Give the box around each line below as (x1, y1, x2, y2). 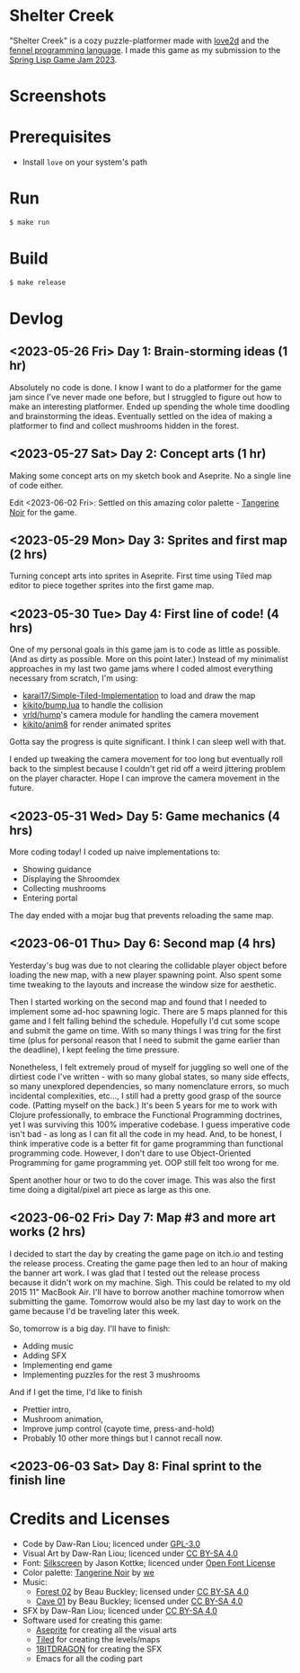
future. (9, 783, 34, 793)
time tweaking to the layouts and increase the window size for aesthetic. (9, 979, 277, 989)
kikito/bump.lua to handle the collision (22, 700, 163, 711)
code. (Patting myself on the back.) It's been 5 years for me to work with (9, 1099, 278, 1111)
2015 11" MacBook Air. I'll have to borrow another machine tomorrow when (9, 1286, 285, 1297)
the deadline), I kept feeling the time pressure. (9, 1044, 180, 1055)
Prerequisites (9, 127, 112, 148)
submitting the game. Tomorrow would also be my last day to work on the (9, 1296, 281, 1307)
